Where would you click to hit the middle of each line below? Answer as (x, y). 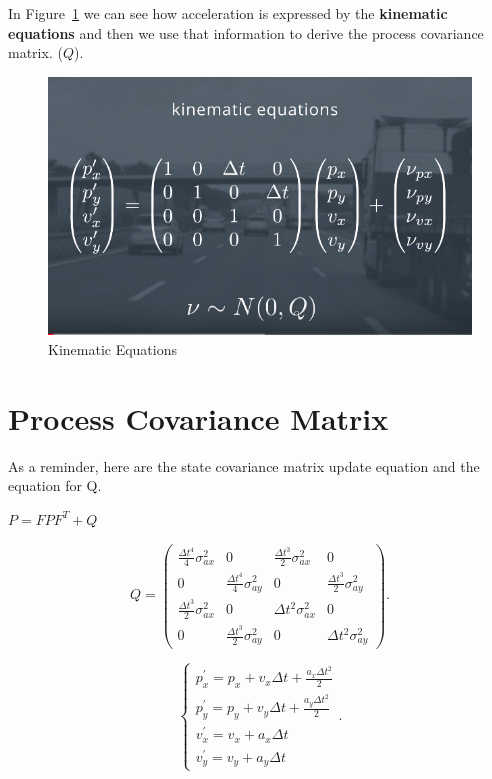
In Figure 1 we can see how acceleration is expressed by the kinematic (228, 13)
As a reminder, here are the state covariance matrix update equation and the (244, 465)
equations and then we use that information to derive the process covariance (246, 32)
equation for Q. (55, 485)
